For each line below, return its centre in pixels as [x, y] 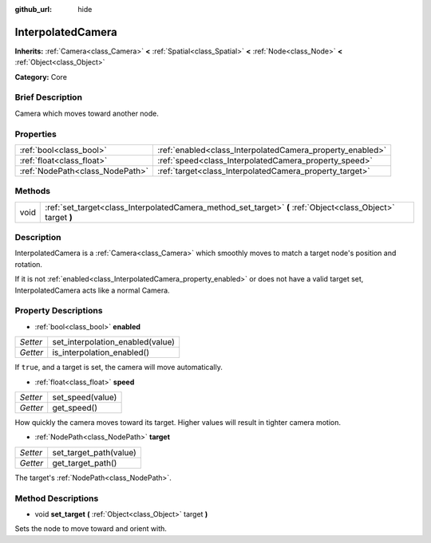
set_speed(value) [85, 397]
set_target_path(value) [95, 452]
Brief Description [49, 97]
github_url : [33, 9]
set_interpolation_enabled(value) [114, 342]
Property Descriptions [59, 311]
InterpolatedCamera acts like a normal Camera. [93, 290]
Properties [36, 134]
